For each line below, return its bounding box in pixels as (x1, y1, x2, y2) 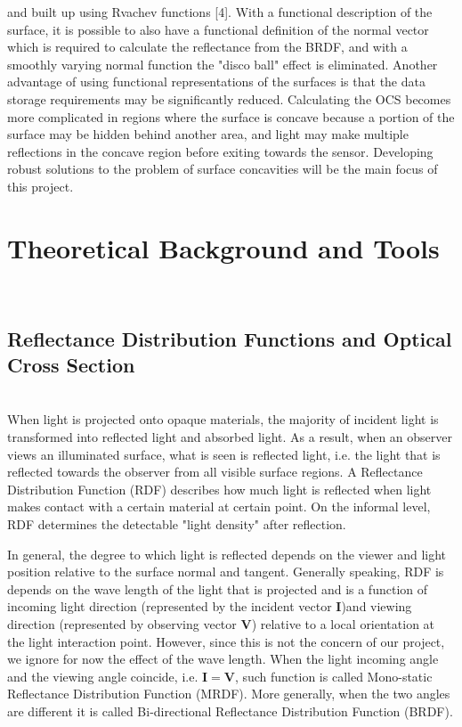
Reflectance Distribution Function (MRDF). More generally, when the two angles (7, 684, 450, 703)
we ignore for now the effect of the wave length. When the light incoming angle (7, 649, 439, 668)
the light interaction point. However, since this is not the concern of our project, (7, 632, 445, 650)
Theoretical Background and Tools (7, 229, 440, 265)
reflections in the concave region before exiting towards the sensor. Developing (7, 142, 434, 160)
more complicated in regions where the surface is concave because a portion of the (7, 107, 455, 126)
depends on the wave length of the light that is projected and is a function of (7, 579, 428, 598)
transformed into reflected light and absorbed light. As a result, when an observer (7, 428, 453, 446)
